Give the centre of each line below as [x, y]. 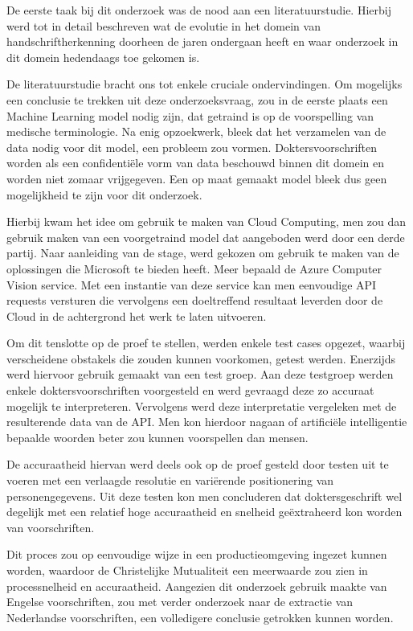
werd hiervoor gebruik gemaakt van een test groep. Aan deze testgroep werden [200, 374]
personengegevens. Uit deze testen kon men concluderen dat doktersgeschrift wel [204, 496]
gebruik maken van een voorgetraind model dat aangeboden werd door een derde [206, 237]
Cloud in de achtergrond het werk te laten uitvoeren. [137, 315]
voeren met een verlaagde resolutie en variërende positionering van [170, 480]
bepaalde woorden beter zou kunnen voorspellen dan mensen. [157, 437]
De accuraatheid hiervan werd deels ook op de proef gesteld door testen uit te [198, 464]
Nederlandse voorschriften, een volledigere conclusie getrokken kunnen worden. [200, 617]
